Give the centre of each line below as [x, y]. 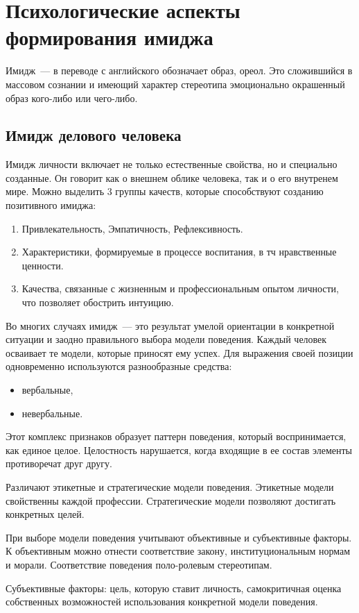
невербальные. [52, 413]
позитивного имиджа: [51, 205]
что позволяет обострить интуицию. [98, 302]
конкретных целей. [45, 514]
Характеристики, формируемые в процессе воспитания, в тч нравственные [179, 252]
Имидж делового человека [94, 135]
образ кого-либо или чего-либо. [72, 98]
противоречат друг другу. [59, 463]
